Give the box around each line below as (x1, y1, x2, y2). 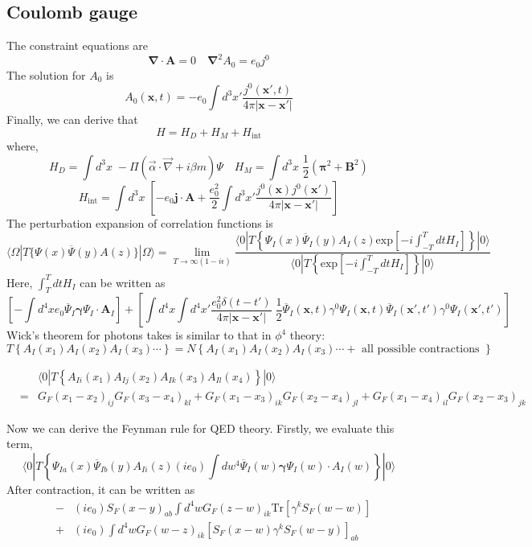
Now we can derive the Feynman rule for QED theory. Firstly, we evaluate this (6, 419, 395, 436)
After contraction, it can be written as (6, 480, 195, 497)
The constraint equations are (6, 37, 149, 54)
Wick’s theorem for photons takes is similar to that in (6, 327, 272, 343)
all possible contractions (362, 343, 480, 355)
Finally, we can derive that (6, 110, 138, 127)
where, (6, 137, 39, 154)
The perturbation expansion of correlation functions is (6, 214, 273, 231)
